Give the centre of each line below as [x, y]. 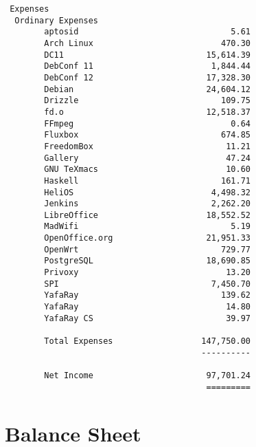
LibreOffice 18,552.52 [147, 215]
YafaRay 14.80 [147, 307]
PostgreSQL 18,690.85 [147, 261]
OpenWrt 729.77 [147, 249]
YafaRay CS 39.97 [147, 318]
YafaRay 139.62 [147, 295]
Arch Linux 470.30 [147, 43]
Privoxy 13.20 [147, 273]
